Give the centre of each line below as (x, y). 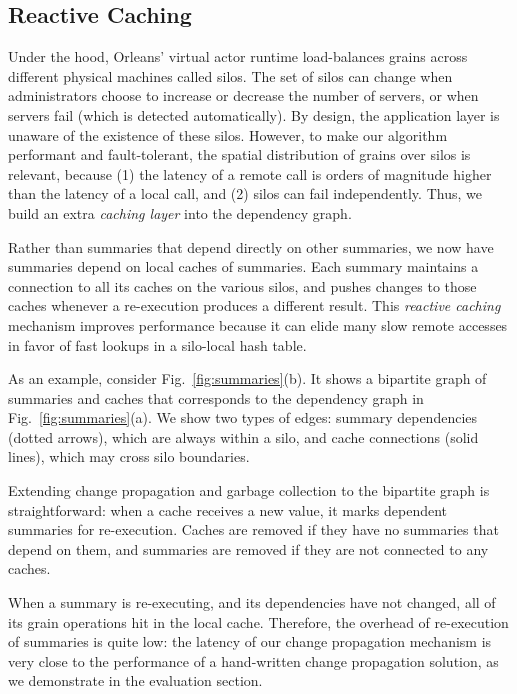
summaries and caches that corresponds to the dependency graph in (216, 397)
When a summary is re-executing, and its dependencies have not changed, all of (252, 602)
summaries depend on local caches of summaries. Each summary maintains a (243, 266)
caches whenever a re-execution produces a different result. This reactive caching (254, 305)
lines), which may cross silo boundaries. (129, 456)
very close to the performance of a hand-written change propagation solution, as (253, 660)
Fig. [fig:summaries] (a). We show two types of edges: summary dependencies (243, 417)
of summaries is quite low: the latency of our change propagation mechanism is (250, 641)
